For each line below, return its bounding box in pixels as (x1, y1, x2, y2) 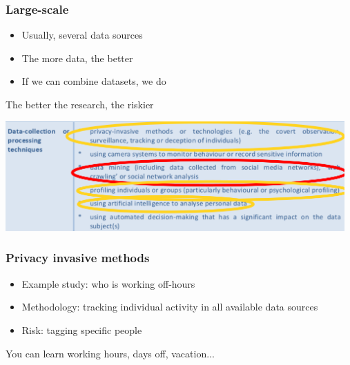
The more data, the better (21, 50, 133, 65)
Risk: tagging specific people (21, 322, 142, 337)
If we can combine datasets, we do (21, 74, 166, 88)
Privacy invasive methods (6, 249, 150, 266)
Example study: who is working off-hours (21, 276, 195, 290)
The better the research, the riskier (6, 97, 154, 111)
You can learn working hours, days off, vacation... (6, 346, 215, 360)
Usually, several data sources (21, 28, 143, 42)
